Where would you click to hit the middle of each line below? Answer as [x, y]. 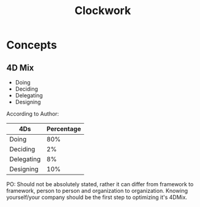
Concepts [31, 45]
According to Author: [33, 114]
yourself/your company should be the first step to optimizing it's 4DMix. [97, 197]
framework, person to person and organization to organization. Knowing [97, 191]
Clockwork [103, 11]
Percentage [64, 129]
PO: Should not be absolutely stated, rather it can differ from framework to [100, 184]
